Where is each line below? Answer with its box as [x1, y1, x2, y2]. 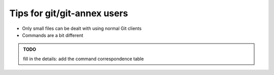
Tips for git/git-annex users [9, 8, 128, 19]
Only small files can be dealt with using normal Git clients [22, 25, 142, 31]
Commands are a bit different [22, 32, 84, 38]
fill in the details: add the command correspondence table [23, 56, 144, 62]
